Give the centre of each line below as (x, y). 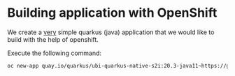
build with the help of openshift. (53, 39)
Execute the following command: (55, 53)
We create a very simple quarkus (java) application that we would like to (111, 32)
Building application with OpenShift (112, 13)
